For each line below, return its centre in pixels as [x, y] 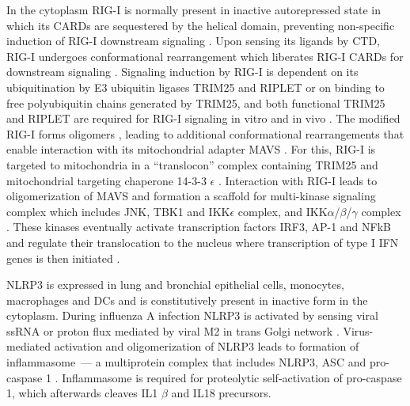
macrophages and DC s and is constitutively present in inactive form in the [187, 300]
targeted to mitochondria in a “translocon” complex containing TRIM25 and [192, 164]
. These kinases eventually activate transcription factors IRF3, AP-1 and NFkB [199, 227]
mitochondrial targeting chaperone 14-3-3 [106, 180]
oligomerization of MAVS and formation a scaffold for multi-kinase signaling [191, 196]
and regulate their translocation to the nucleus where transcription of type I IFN [203, 242]
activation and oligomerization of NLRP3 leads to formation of [207, 346]
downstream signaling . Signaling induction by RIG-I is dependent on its [182, 72]
